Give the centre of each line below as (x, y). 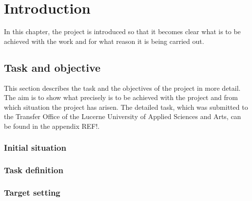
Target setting (32, 192)
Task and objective (52, 67)
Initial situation (35, 148)
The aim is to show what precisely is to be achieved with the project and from (121, 97)
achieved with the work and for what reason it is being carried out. (104, 41)
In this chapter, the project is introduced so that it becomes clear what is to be (122, 31)
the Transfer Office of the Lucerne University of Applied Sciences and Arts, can (123, 116)
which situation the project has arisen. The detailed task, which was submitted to (126, 107)
